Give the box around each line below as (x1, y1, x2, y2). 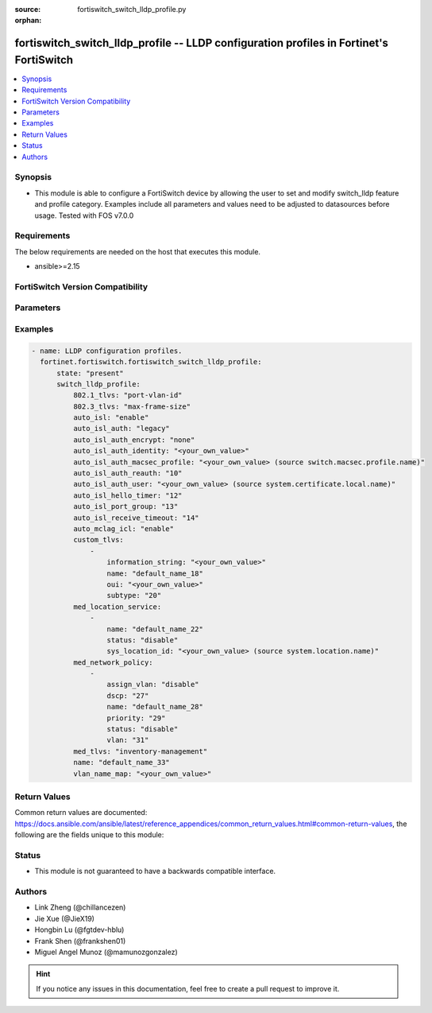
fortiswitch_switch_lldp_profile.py (77, 5, 187, 14)
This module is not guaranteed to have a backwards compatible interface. (34, 867, 276, 876)
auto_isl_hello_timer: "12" (72, 491, 183, 500)
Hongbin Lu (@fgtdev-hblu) (34, 925, 125, 934)
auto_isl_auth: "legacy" (72, 424, 170, 433)
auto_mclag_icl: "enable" (72, 525, 175, 533)
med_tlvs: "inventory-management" (72, 747, 208, 755)
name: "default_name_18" (106, 569, 204, 578)
